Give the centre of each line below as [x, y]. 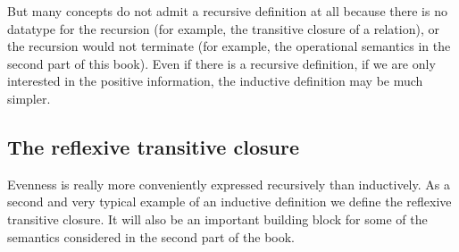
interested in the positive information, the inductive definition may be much [215, 81]
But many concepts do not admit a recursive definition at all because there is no [227, 11]
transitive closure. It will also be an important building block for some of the [217, 218]
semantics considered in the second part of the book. [151, 236]
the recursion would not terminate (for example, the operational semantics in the [229, 46]
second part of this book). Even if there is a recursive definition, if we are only [221, 63]
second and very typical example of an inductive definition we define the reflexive [229, 202]
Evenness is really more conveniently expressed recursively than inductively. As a [229, 184]
